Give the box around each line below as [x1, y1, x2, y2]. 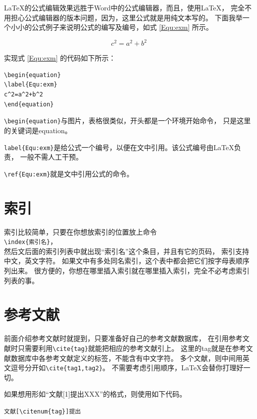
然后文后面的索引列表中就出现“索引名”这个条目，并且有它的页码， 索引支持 [4, 246, 249, 256]
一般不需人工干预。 [20, 152, 83, 162]
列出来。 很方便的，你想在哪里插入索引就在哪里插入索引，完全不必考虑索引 [4, 265, 250, 275]
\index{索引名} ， [4, 236, 57, 247]
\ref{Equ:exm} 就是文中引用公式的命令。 [4, 168, 134, 178]
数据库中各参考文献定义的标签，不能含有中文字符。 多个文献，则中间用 [10, 352, 243, 363]
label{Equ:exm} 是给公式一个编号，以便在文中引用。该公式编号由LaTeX [4, 142, 234, 152]
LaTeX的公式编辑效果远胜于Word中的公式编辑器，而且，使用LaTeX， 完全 [4, 2, 245, 12]
